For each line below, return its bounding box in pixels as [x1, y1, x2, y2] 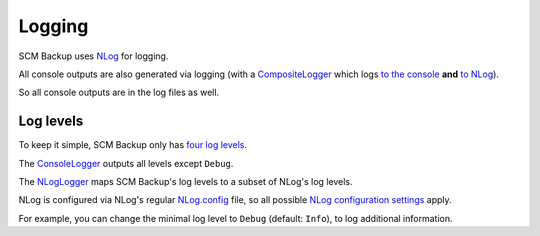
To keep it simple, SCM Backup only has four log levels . [18, 139, 248, 151]
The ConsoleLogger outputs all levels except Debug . [18, 157, 234, 169]
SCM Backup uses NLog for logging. [18, 50, 169, 62]
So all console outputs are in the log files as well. [18, 86, 220, 99]
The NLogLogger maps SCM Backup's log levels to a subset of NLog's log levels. [18, 176, 353, 188]
